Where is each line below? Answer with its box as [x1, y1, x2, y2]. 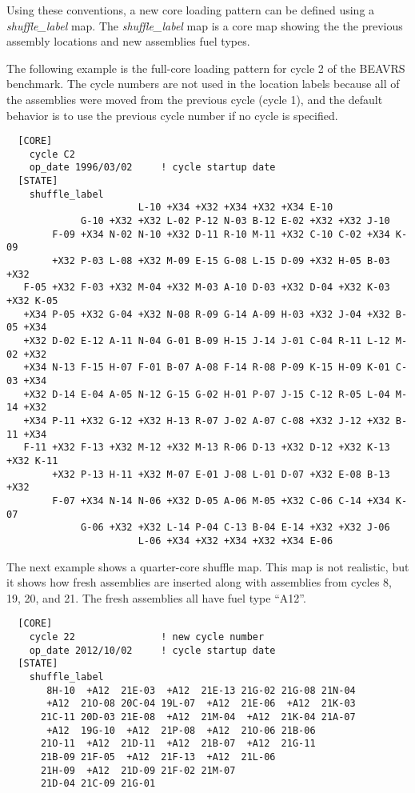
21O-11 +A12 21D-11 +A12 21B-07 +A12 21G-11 [40, 738, 316, 750]
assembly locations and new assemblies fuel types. [6, 33, 250, 50]
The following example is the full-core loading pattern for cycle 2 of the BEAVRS [6, 59, 405, 76]
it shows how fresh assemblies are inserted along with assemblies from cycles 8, [6, 574, 392, 591]
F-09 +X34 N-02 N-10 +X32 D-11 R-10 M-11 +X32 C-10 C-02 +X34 [52, 228, 390, 240]
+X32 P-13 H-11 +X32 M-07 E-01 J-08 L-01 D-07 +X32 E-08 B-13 [52, 468, 390, 480]
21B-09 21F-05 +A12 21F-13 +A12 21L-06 [40, 751, 276, 763]
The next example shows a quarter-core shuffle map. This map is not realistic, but [6, 558, 409, 575]
